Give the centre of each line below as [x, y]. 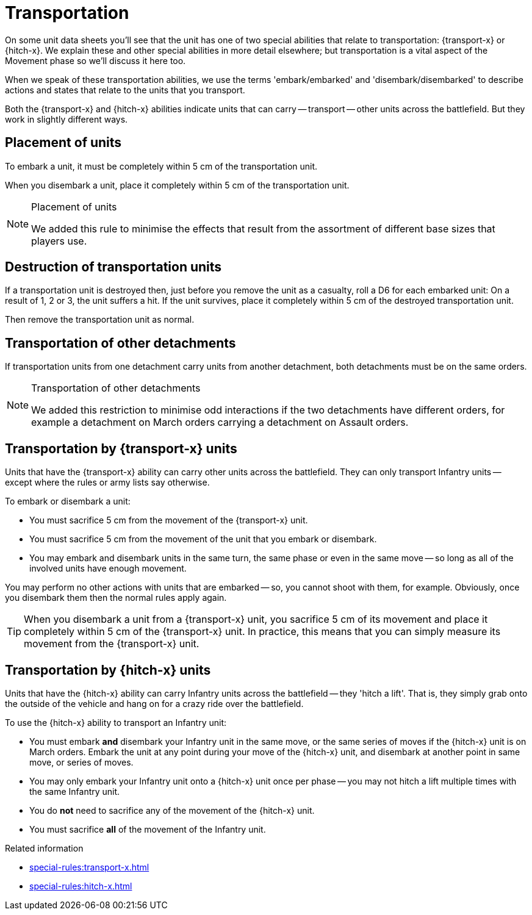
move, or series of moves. [81, 762]
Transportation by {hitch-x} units [108, 670]
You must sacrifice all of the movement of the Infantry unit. [148, 829]
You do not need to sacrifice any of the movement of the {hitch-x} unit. [172, 810]
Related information [44, 848]
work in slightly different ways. [66, 119]
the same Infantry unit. [75, 791]
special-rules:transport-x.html [89, 867]
